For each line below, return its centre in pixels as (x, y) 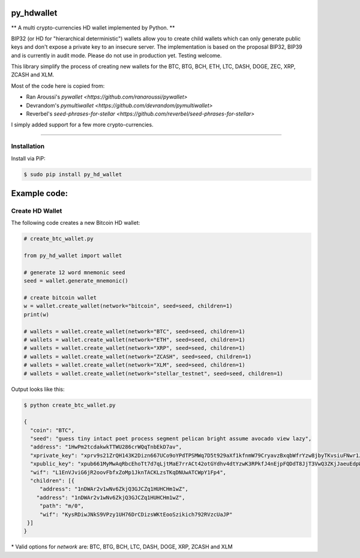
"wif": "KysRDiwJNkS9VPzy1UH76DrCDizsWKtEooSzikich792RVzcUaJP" (136, 514)
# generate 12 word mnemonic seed (74, 272)
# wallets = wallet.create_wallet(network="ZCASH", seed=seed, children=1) (138, 357)
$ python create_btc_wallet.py (70, 405)
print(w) (37, 314)
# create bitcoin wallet (60, 298)
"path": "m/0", (61, 506)
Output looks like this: (38, 389)
